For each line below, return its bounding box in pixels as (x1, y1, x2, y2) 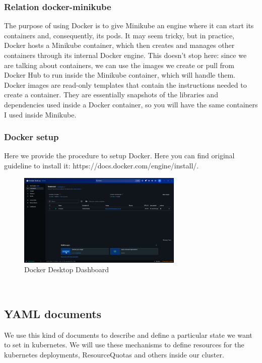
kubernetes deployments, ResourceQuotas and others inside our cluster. (4, 349, 224, 359)
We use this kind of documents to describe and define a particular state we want (4, 329, 252, 340)
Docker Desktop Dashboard (24, 264, 109, 275)
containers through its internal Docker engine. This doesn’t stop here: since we (4, 50, 247, 60)
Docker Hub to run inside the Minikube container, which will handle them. (4, 70, 235, 80)
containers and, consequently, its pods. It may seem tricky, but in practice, (4, 30, 235, 40)
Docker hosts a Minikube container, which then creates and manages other (4, 40, 235, 50)
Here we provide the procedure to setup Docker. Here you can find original (4, 150, 235, 161)
